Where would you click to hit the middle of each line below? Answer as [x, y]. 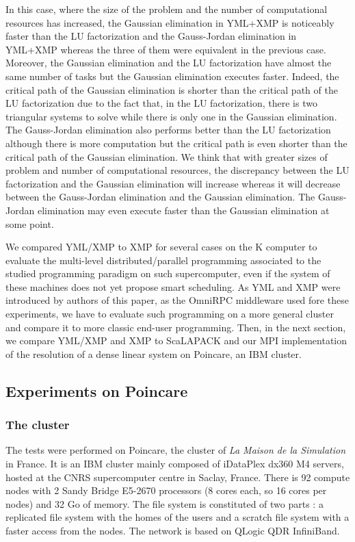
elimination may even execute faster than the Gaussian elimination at [183, 210]
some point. [30, 223]
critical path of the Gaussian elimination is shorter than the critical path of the [172, 89]
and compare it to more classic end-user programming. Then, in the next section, [176, 327]
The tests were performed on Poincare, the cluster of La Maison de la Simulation [176, 450]
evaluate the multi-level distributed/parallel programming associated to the [163, 260]
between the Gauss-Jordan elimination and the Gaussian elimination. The [160, 197]
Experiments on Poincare [97, 390]
